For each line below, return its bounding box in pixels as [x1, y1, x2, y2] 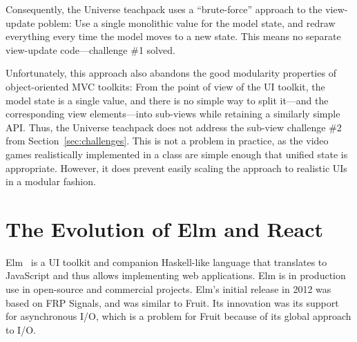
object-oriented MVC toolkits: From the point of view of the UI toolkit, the [6, 79, 325, 93]
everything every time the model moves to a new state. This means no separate [6, 29, 341, 44]
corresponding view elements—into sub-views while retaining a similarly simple [6, 106, 340, 121]
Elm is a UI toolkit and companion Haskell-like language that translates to [6, 254, 327, 269]
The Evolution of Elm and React [6, 214, 323, 243]
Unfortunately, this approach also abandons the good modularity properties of [6, 66, 336, 80]
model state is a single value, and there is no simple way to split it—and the [6, 93, 329, 107]
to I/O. [6, 322, 36, 336]
